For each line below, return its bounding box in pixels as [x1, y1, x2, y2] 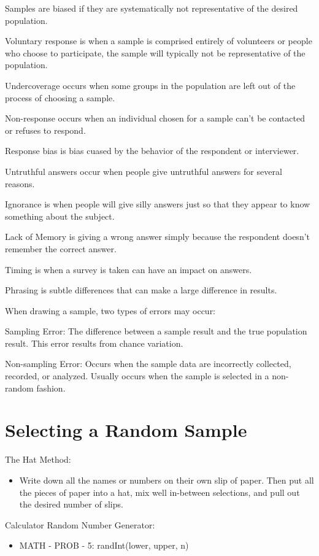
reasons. [5, 177, 35, 190]
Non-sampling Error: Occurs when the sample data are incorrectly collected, [5, 357, 291, 370]
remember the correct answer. [5, 242, 117, 255]
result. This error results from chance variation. [5, 336, 183, 349]
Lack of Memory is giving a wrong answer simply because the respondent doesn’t [5, 230, 310, 243]
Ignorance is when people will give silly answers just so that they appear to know [5, 198, 310, 210]
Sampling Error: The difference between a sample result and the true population [5, 325, 307, 338]
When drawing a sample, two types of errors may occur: [5, 304, 216, 317]
